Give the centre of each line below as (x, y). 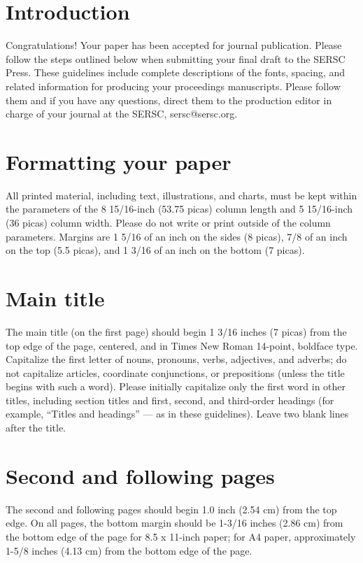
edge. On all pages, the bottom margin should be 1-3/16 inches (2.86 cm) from (175, 523)
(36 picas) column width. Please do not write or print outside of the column (168, 222)
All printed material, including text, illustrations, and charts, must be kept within (181, 195)
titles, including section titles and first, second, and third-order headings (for (170, 400)
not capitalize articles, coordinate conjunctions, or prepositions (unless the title (175, 372)
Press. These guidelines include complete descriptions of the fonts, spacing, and (176, 72)
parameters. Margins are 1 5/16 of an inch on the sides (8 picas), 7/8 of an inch (177, 236)
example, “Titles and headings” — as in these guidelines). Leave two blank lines (177, 414)
